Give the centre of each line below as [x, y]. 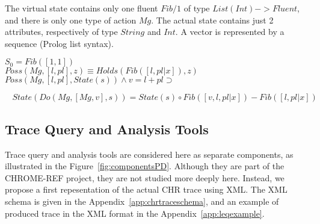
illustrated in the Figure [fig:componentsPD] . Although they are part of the [145, 166]
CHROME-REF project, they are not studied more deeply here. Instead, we [145, 177]
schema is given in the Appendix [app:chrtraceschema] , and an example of [142, 201]
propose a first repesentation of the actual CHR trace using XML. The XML [146, 189]
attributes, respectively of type [61, 32]
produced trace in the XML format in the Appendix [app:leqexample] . [135, 213]
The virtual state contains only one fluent [82, 8]
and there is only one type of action [71, 20]
